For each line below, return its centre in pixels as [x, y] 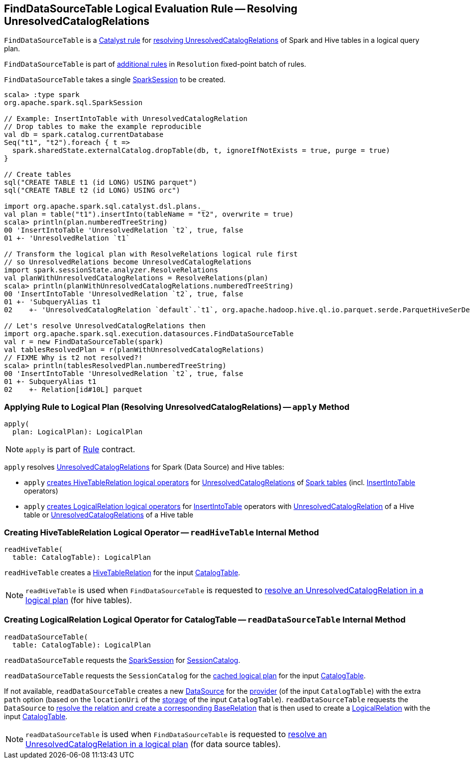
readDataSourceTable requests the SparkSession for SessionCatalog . [122, 660]
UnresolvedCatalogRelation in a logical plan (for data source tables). [153, 744]
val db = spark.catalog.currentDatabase [84, 135]
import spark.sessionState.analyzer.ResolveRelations [111, 270]
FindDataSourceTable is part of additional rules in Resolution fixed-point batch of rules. [155, 64]
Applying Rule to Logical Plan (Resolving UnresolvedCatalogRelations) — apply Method [177, 407]
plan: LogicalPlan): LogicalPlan [77, 432]
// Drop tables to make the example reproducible [103, 127]
